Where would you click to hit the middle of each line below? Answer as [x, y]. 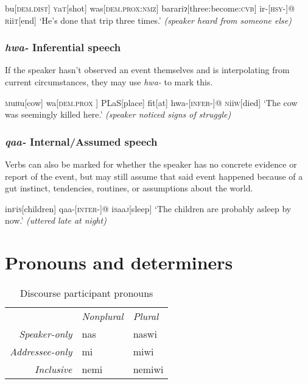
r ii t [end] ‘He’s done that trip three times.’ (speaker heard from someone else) [148, 20]
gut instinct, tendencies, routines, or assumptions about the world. [129, 188]
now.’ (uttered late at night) [56, 220]
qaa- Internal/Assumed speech [81, 141]
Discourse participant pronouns [86, 293]
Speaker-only [46, 334]
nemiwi [148, 369]
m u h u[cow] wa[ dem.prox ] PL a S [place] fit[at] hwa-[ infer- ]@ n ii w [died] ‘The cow [151, 102]
